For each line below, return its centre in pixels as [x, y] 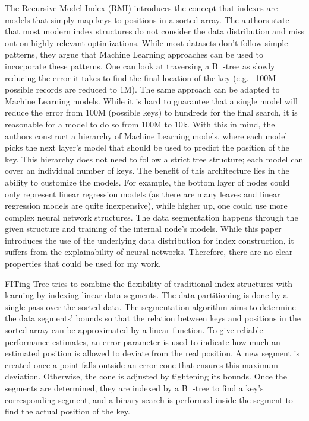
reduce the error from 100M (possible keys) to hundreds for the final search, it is [151, 112]
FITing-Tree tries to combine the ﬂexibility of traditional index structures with [149, 283]
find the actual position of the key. [67, 411]
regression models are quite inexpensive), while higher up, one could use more [146, 205]
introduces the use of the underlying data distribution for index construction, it [149, 240]
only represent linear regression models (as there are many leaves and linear [143, 194]
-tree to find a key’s [228, 388]
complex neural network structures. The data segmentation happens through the [152, 217]
